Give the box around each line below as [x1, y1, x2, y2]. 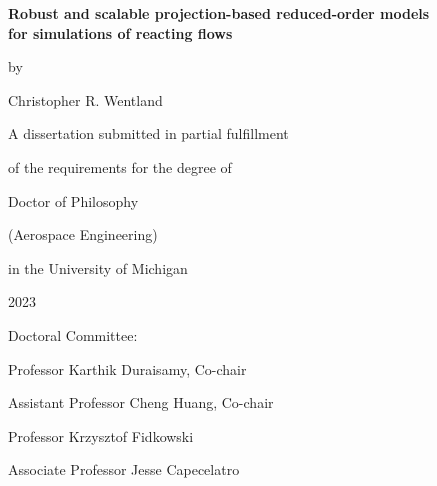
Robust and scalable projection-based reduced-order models [8, 3, 430, 23]
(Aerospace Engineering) [8, 224, 158, 245]
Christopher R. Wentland [8, 89, 163, 110]
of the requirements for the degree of [8, 156, 232, 177]
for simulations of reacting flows [8, 22, 233, 43]
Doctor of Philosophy [8, 190, 139, 211]
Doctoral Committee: [8, 324, 138, 345]
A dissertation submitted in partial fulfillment [8, 123, 289, 144]
